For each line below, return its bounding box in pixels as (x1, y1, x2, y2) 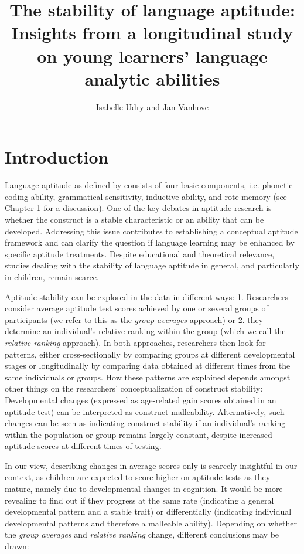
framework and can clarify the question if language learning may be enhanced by (5, 236, 295, 249)
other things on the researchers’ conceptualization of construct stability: (5, 382, 263, 395)
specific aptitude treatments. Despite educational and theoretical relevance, (5, 247, 275, 260)
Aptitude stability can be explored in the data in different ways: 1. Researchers (5, 290, 289, 303)
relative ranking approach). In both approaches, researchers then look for (5, 336, 266, 348)
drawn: (5, 540, 29, 552)
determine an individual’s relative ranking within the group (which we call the (5, 325, 286, 337)
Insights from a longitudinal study (11, 21, 293, 45)
